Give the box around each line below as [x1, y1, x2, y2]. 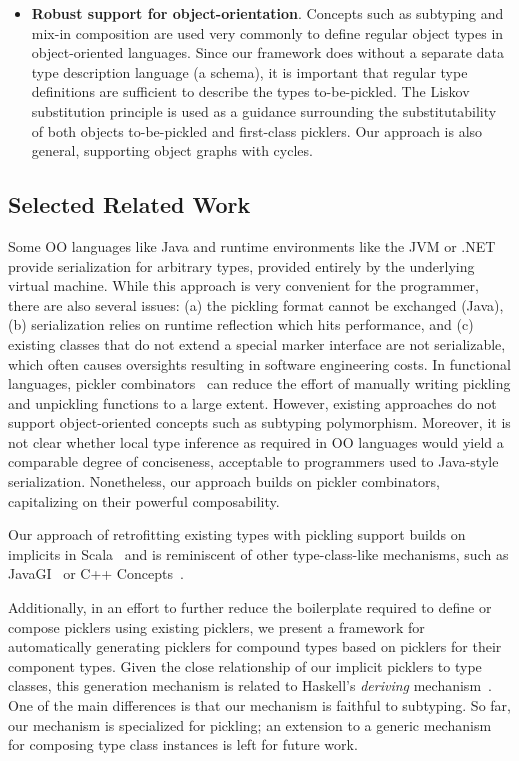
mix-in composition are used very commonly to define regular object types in [31, 22, 504, 43]
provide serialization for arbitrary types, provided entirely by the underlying [8, 255, 475, 276]
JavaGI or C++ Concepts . [8, 563, 184, 584]
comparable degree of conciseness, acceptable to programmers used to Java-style [8, 451, 499, 472]
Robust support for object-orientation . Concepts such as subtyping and [31, 3, 504, 23]
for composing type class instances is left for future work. [8, 734, 358, 755]
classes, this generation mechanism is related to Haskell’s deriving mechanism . [8, 675, 492, 696]
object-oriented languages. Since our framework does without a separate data [31, 42, 504, 63]
